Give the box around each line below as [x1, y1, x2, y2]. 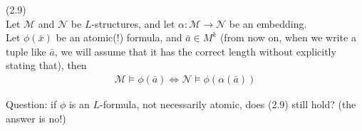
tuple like [6, 43, 46, 58]
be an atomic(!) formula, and [56, 30, 182, 45]
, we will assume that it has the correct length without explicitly [54, 43, 336, 58]
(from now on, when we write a [219, 30, 356, 45]
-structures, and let [91, 16, 175, 31]
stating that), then [6, 58, 87, 73]
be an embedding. [229, 16, 307, 31]
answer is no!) [6, 110, 66, 125]
